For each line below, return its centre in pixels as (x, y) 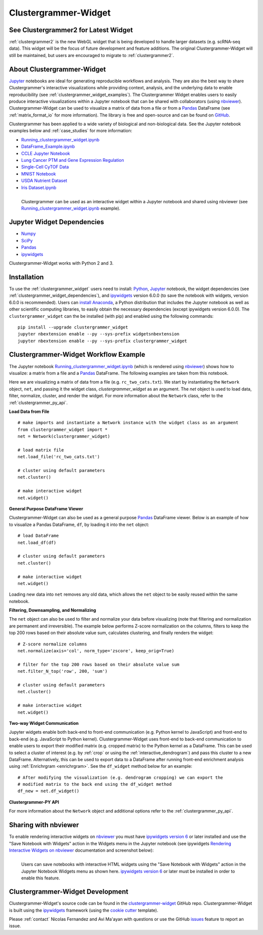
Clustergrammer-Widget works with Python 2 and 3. (61, 263)
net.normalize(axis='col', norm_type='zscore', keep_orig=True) (96, 651)
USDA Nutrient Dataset (44, 181)
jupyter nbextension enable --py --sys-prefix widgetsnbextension (99, 334)
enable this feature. (41, 878)
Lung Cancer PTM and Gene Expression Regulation (73, 160)
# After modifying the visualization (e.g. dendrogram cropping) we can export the (121, 777)
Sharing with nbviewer (44, 825)
